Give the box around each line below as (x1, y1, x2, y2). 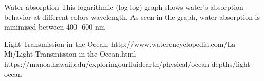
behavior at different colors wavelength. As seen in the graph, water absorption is (4, 11, 260, 22)
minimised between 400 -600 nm (4, 21, 105, 32)
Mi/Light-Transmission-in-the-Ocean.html (4, 48, 136, 59)
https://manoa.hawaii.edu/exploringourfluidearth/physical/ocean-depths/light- (4, 58, 253, 69)
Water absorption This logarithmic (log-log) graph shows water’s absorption (4, 2, 243, 12)
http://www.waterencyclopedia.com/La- (111, 38, 238, 49)
